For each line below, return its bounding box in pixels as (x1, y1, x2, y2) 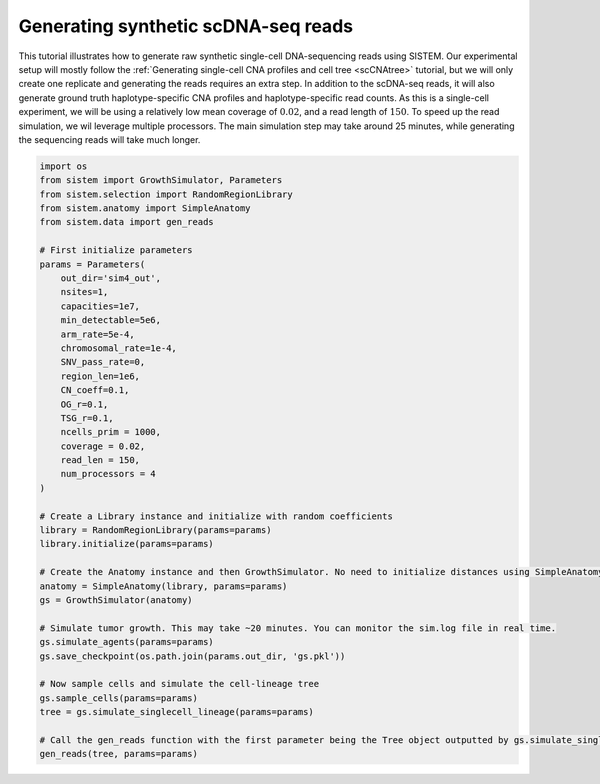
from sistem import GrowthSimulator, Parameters (39, 175, 283, 186)
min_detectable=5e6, (60, 315, 162, 326)
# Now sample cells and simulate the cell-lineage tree (39, 678, 320, 690)
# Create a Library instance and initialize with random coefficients (39, 510, 394, 522)
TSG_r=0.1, (60, 412, 114, 424)
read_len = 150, (60, 455, 140, 466)
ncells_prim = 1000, (60, 426, 162, 438)
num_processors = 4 (60, 468, 157, 480)
